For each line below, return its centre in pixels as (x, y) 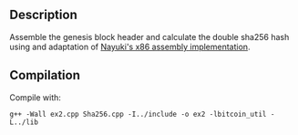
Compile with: (36, 97)
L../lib (24, 122)
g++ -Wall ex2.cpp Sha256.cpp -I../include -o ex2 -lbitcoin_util (138, 114)
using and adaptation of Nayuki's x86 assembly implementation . (130, 47)
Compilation (45, 75)
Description (43, 15)
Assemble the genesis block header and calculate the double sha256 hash (149, 36)
